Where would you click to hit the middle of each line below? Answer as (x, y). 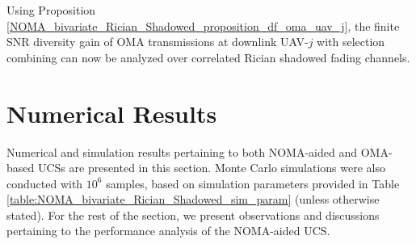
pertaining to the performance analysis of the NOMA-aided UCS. (168, 231)
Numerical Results (112, 113)
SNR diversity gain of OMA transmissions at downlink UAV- (158, 42)
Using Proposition (51, 10)
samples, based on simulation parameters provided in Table (253, 183)
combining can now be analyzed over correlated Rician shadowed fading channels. (208, 57)
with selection (351, 42)
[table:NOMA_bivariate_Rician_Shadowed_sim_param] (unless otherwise (193, 199)
